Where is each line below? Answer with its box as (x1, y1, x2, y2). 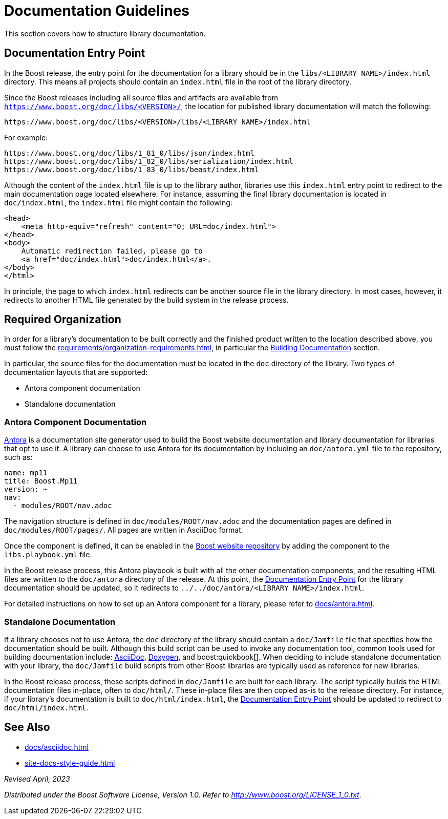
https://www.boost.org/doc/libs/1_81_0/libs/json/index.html (4, 149, 254, 157)
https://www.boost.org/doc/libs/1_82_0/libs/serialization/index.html (4, 157, 293, 165)
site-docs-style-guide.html (25, 758, 115, 767)
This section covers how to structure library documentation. (4, 29, 206, 38)
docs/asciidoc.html (25, 742, 89, 751)
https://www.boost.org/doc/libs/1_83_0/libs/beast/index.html (4, 165, 259, 174)
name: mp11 (4, 469, 48, 477)
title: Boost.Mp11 (4, 477, 78, 486)
